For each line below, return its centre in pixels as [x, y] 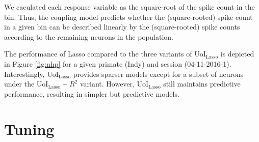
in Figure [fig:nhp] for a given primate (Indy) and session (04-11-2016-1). [118, 63]
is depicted [237, 54]
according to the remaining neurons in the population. [89, 36]
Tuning [29, 129]
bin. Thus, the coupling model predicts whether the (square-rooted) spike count [128, 17]
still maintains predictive [202, 84]
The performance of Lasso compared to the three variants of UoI [105, 54]
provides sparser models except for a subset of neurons [158, 74]
